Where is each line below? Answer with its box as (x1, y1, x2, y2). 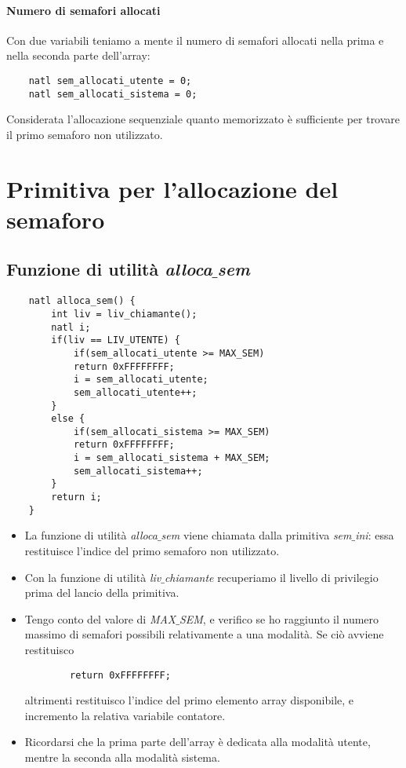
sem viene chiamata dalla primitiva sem (161, 527, 352, 543)
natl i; (51, 321, 91, 333)
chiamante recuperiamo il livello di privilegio (164, 569, 379, 585)
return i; (51, 492, 102, 503)
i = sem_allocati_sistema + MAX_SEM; (73, 452, 270, 464)
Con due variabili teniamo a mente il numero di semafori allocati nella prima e (6, 31, 384, 48)
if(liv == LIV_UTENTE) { (51, 335, 180, 346)
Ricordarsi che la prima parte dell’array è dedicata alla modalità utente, (24, 733, 371, 750)
